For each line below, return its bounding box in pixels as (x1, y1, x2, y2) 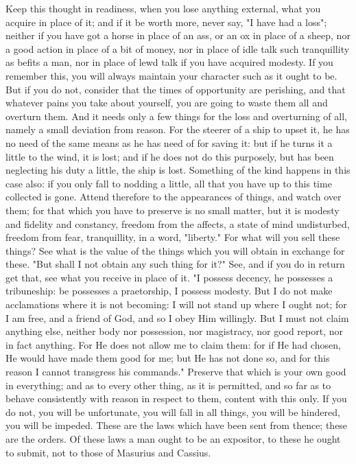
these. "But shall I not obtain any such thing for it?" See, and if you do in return (5, 257, 345, 271)
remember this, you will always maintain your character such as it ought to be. (5, 68, 337, 82)
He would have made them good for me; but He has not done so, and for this (5, 351, 330, 365)
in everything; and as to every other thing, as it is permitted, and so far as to (5, 378, 331, 392)
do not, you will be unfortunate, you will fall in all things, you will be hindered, (5, 404, 340, 419)
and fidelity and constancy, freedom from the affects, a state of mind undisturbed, (5, 216, 350, 231)
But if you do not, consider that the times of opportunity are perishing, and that (5, 82, 346, 96)
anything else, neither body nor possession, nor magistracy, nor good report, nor (5, 324, 343, 338)
